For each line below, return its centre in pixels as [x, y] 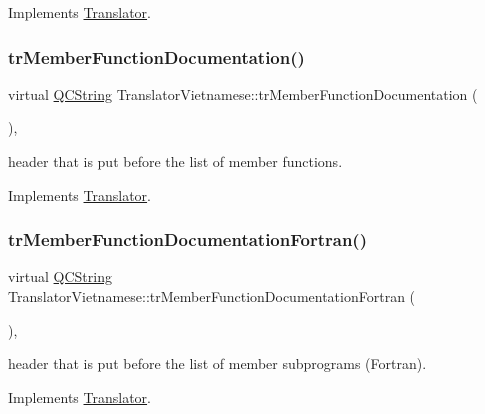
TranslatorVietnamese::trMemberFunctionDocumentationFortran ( [212, 296]
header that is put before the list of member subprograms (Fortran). [217, 363]
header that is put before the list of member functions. [175, 161]
